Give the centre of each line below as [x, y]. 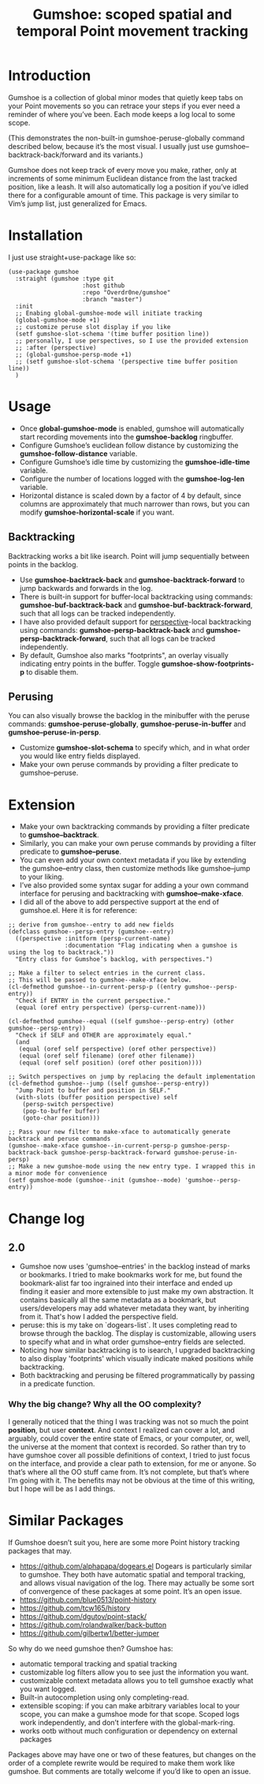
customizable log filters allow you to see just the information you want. [134, 1672]
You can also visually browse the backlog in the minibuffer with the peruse [129, 716]
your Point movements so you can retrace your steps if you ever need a [124, 106]
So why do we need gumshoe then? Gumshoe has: [91, 1648]
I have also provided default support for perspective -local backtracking [136, 622]
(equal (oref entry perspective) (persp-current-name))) [111, 1008]
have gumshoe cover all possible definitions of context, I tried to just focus [129, 1455]
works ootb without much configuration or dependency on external [128, 1730]
